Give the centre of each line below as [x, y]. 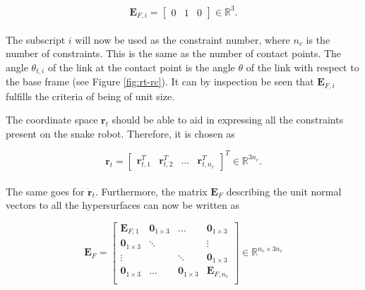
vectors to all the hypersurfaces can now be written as [122, 205]
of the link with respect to [303, 67]
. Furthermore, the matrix [151, 191]
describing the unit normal [284, 191]
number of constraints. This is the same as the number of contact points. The [174, 53]
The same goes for [45, 191]
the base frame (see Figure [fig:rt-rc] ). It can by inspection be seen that [160, 81]
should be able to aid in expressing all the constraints [228, 120]
